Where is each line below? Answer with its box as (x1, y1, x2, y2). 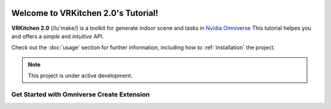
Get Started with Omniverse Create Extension (11, 90, 150, 99)
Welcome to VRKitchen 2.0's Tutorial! (11, 8, 159, 18)
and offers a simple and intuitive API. (11, 32, 104, 40)
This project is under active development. (28, 72, 133, 79)
